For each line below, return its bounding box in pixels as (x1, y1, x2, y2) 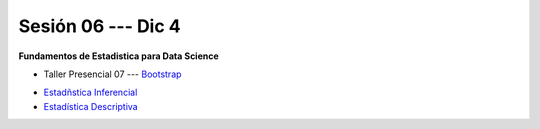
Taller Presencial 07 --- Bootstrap (43, 68, 182, 80)
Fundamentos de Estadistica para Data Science (18, 50, 219, 62)
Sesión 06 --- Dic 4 (18, 15, 181, 37)
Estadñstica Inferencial (43, 86, 138, 99)
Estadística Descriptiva (43, 100, 139, 112)
